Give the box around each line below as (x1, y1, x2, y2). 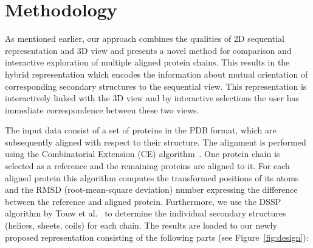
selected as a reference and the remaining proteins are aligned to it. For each (5, 159, 290, 172)
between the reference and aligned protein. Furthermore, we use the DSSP (5, 195, 281, 207)
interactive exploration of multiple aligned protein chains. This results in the (5, 56, 290, 69)
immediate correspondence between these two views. (5, 103, 199, 116)
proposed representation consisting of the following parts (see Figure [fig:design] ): (5, 230, 309, 243)
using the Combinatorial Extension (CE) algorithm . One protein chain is (5, 147, 280, 160)
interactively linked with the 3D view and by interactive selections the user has (5, 92, 299, 104)
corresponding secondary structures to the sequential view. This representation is (5, 79, 307, 92)
